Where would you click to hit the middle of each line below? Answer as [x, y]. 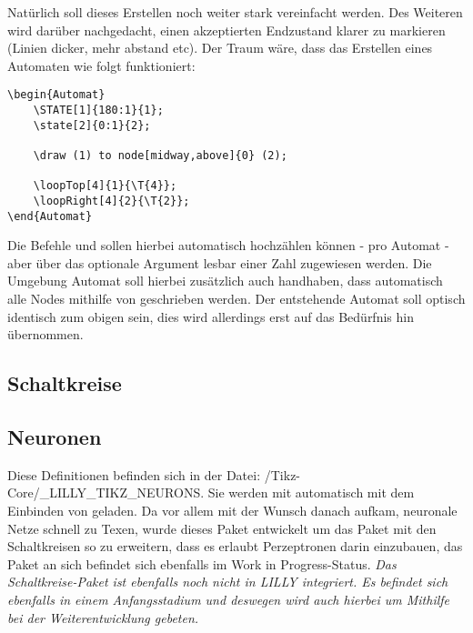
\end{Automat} [50, 216]
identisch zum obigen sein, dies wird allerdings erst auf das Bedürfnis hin [211, 316]
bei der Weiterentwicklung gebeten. [103, 617]
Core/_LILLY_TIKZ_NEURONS [104, 492]
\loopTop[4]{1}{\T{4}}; [105, 186]
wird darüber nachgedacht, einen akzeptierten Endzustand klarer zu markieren [226, 30]
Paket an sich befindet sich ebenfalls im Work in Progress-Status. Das [202, 563]
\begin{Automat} [56, 95]
